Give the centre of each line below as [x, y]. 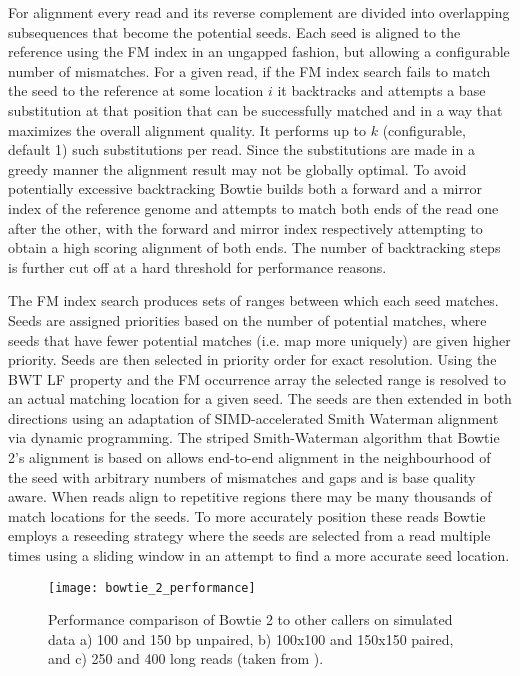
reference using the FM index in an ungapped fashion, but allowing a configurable [259, 51]
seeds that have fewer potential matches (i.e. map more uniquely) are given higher [259, 339]
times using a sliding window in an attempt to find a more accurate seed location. [259, 555]
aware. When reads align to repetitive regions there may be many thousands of [250, 496]
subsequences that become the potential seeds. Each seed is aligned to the [234, 31]
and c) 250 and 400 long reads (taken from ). [186, 658]
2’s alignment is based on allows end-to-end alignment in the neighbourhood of [249, 457]
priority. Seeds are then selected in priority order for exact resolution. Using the [252, 359]
